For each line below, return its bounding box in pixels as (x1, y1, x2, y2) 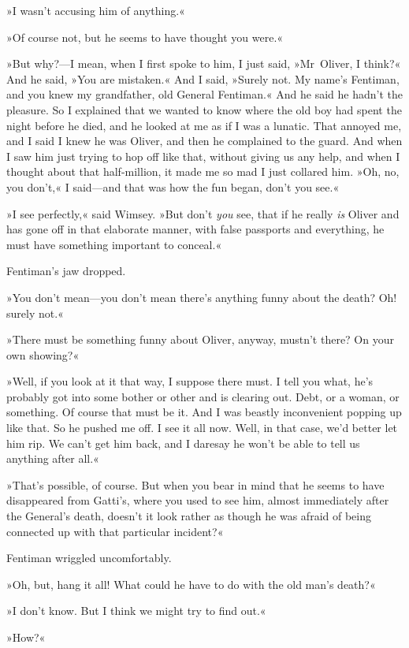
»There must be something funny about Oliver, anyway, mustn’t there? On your (6, 331, 394, 348)
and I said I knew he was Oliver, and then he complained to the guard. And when (6, 132, 403, 149)
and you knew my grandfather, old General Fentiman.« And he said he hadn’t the (6, 86, 403, 102)
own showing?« (6, 346, 80, 363)
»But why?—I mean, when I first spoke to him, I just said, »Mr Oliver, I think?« (6, 55, 401, 72)
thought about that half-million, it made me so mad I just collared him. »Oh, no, (6, 163, 400, 180)
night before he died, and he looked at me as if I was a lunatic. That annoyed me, (6, 117, 402, 133)
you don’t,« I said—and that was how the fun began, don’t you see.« (6, 178, 340, 195)
